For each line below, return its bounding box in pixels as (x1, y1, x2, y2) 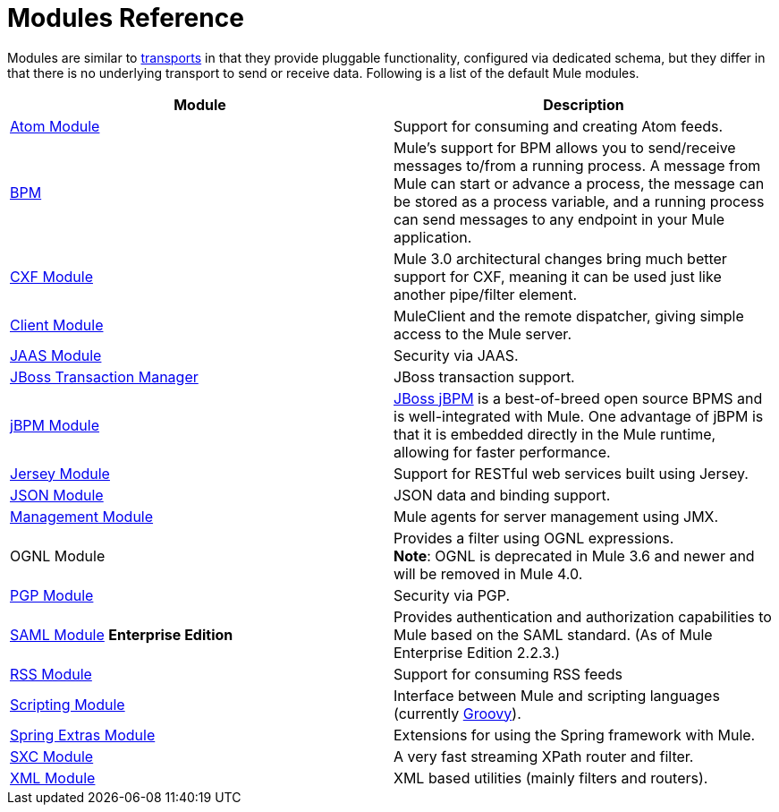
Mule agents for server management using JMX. (394, 507, 719, 526)
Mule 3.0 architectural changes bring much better (394, 249, 727, 268)
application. (394, 227, 472, 246)
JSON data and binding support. (394, 485, 611, 504)
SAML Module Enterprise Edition (10, 625, 233, 644)
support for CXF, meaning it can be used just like (394, 267, 722, 286)
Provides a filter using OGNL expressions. (394, 528, 674, 547)
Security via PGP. (394, 585, 511, 604)
